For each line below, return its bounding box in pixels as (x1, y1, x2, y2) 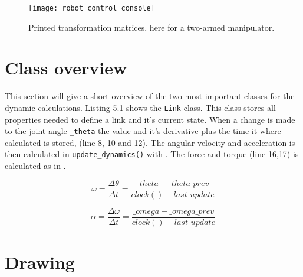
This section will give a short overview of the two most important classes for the (5, 90, 295, 102)
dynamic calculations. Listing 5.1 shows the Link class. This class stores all (5, 101, 276, 113)
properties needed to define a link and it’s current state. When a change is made (5, 113, 295, 125)
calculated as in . (5, 159, 66, 172)
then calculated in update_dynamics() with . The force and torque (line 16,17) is (5, 148, 299, 160)
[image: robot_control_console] (28, 4, 155, 12)
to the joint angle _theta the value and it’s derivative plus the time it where (5, 125, 281, 137)
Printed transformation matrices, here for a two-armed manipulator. (28, 21, 275, 33)
